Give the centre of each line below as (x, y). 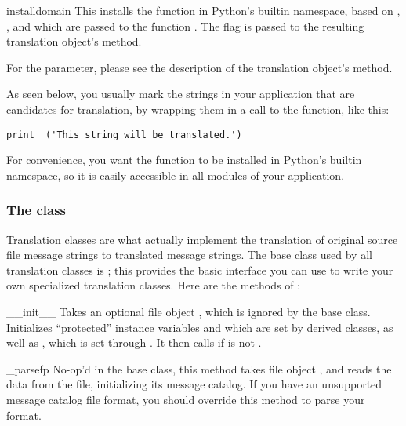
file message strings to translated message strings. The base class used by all (189, 255)
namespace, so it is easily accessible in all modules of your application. (176, 175)
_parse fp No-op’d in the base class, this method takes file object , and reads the (199, 368)
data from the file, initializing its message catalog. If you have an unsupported (194, 384)
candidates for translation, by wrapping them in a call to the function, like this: (198, 109)
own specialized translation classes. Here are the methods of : (154, 285)
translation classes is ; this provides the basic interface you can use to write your (200, 269)
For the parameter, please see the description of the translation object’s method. (199, 67)
